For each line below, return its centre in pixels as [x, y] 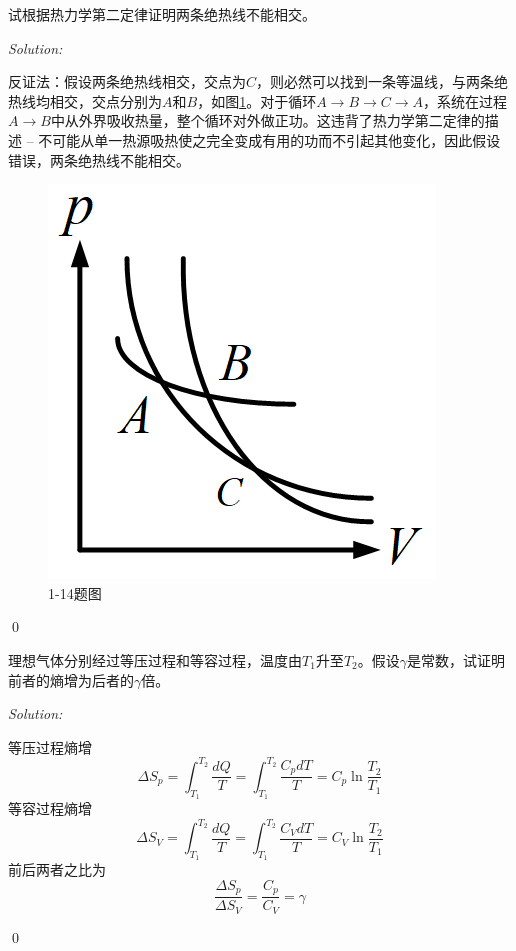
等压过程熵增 [50, 746]
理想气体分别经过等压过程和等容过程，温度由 [155, 659]
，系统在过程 [465, 100]
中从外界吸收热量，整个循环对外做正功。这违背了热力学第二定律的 [267, 120]
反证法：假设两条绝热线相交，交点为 [127, 81]
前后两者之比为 [57, 869]
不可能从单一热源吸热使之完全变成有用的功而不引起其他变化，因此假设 [269, 139]
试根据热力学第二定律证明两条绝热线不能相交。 [162, 14]
